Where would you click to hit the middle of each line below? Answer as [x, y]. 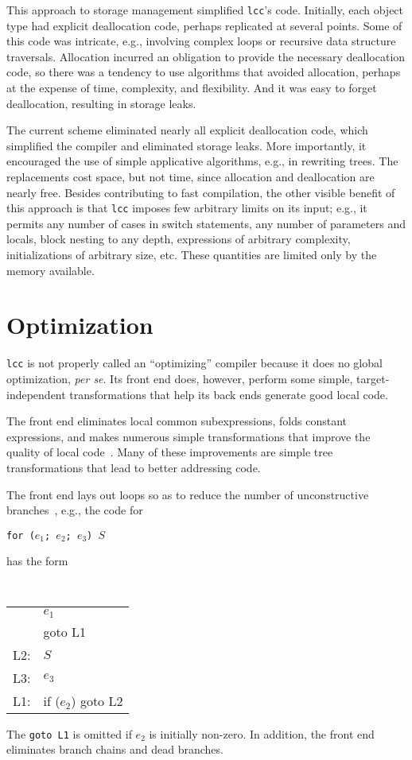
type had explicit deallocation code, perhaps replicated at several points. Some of [204, 25]
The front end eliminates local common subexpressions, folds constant [177, 421]
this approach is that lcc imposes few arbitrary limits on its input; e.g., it [187, 208]
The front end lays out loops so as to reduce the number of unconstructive [188, 494]
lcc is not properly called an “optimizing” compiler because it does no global [194, 363]
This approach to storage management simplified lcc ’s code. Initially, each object [205, 10]
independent [36, 394]
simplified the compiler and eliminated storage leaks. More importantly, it [187, 145]
